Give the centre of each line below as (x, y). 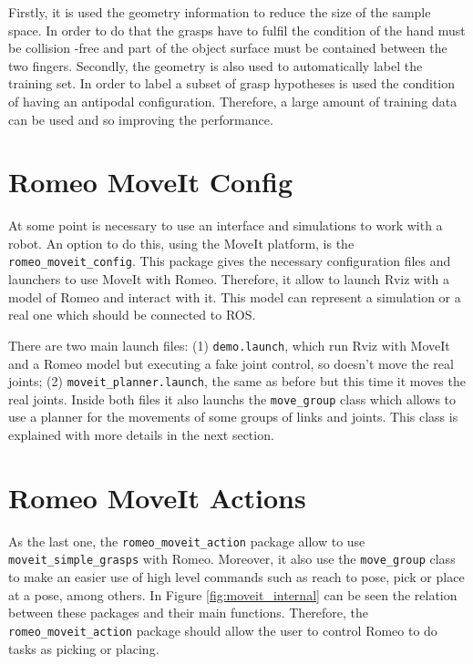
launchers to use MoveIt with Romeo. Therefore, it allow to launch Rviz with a (229, 279)
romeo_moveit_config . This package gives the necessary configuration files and (230, 261)
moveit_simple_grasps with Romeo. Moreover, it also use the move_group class (232, 559)
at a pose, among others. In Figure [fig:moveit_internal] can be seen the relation (233, 594)
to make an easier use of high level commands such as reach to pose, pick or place (236, 577)
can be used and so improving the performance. (141, 119)
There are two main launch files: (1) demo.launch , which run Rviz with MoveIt (229, 345)
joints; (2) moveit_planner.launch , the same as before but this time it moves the (237, 381)
